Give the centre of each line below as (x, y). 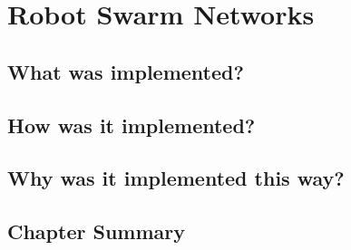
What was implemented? (126, 71)
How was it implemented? (132, 125)
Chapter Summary (96, 231)
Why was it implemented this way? (176, 178)
